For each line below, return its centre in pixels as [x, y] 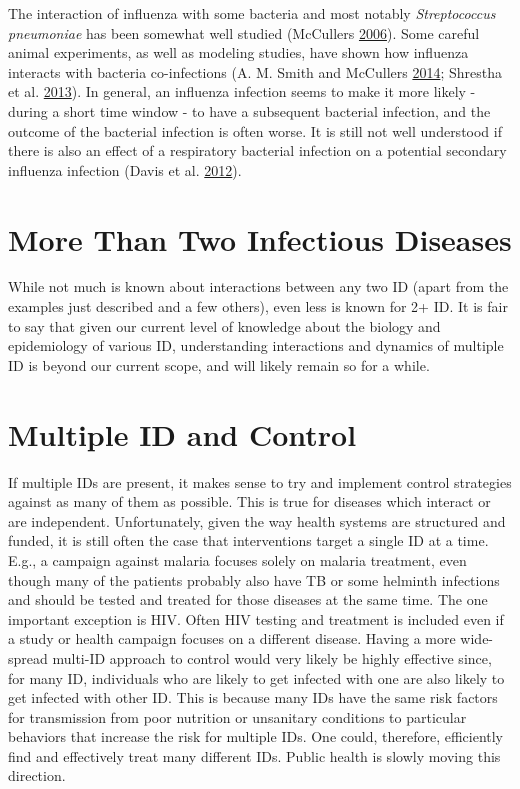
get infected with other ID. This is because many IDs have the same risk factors [253, 697]
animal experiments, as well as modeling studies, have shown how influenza [238, 52]
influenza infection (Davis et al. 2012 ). [125, 169]
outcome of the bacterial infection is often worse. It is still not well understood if [255, 130]
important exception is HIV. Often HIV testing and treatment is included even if [256, 618]
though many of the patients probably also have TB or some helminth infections [254, 579]
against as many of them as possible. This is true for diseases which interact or [249, 501]
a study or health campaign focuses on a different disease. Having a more [232, 638]
